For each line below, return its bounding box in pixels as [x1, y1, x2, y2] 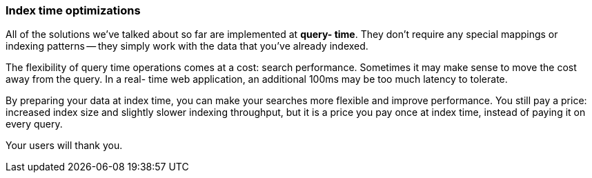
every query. [6, 118, 63, 130]
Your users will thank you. [6, 139, 123, 152]
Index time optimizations [6, 3, 141, 17]
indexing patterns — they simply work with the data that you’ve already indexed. [6, 40, 368, 52]
